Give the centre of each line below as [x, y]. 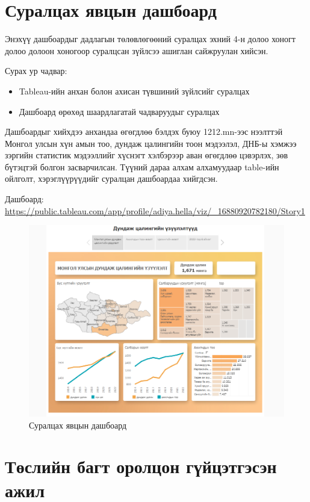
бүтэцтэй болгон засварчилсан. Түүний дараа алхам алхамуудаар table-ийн [142, 166]
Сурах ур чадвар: [36, 71]
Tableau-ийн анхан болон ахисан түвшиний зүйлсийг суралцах [134, 91]
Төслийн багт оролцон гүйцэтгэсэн [141, 466]
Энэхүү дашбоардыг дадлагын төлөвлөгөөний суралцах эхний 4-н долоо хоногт [150, 39]
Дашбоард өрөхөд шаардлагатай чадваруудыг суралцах [119, 111]
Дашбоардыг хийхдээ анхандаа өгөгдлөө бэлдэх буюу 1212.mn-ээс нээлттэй [144, 132]
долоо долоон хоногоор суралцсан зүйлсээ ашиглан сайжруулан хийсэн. [137, 50]
